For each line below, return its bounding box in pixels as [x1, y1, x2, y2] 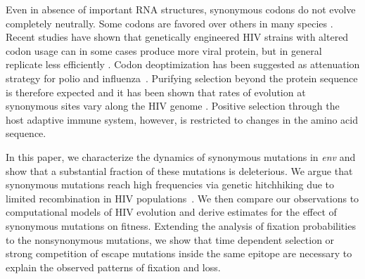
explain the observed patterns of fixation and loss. [6, 259, 221, 274]
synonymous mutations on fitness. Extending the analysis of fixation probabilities [6, 218, 356, 233]
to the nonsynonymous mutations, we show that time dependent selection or [6, 232, 335, 247]
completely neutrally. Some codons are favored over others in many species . [6, 15, 333, 30]
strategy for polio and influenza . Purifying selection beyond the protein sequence [6, 70, 358, 85]
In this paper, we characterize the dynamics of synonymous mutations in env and [6, 149, 356, 164]
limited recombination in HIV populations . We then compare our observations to [6, 190, 359, 205]
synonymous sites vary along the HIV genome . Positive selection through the [6, 98, 340, 113]
